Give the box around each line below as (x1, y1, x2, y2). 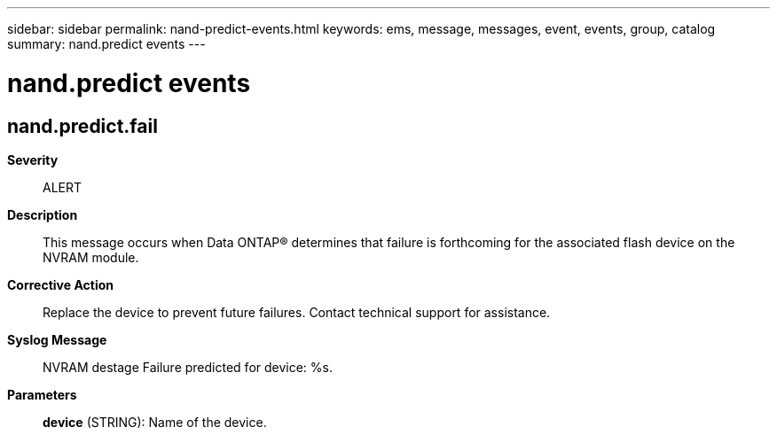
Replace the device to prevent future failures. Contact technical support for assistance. (43, 304, 551, 320)
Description (7, 206, 78, 222)
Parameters (7, 386, 77, 402)
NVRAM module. (43, 249, 139, 265)
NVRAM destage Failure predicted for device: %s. (43, 359, 334, 375)
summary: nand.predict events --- (7, 36, 206, 51)
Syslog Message (7, 331, 107, 347)
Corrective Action (7, 276, 114, 292)
